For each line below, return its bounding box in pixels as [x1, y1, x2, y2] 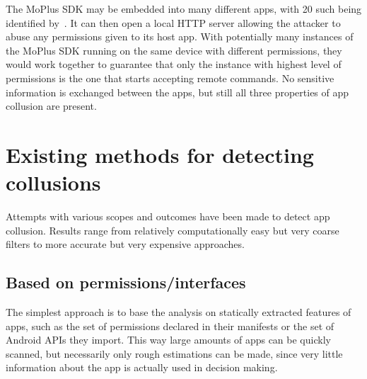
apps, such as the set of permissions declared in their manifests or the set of [6, 318, 334, 333]
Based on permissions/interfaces [6, 271, 246, 293]
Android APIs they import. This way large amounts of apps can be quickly [6, 332, 331, 347]
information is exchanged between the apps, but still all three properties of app [6, 84, 349, 99]
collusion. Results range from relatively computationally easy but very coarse [6, 222, 339, 237]
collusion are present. [6, 98, 97, 113]
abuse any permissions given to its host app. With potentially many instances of [6, 29, 354, 44]
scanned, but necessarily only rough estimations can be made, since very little [6, 346, 343, 361]
